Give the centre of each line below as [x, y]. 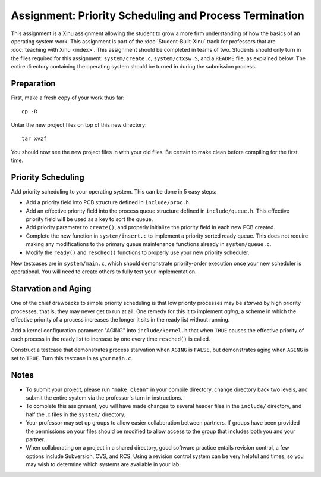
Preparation [33, 83]
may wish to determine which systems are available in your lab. [103, 464]
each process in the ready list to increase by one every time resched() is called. [111, 339]
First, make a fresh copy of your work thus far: [68, 98]
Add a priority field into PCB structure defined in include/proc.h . [108, 202]
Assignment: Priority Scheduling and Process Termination [158, 15]
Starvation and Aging [51, 289]
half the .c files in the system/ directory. [76, 414]
